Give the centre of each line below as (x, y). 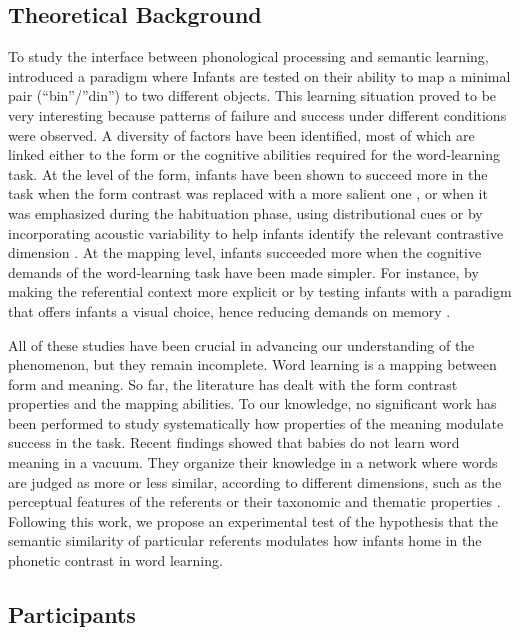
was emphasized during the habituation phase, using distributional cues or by (245, 212)
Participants (72, 614)
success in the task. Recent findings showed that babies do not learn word (234, 442)
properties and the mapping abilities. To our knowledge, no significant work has (252, 403)
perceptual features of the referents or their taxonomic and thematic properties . (254, 501)
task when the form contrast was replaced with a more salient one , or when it (248, 193)
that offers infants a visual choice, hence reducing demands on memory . (229, 310)
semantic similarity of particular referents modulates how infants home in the (245, 540)
